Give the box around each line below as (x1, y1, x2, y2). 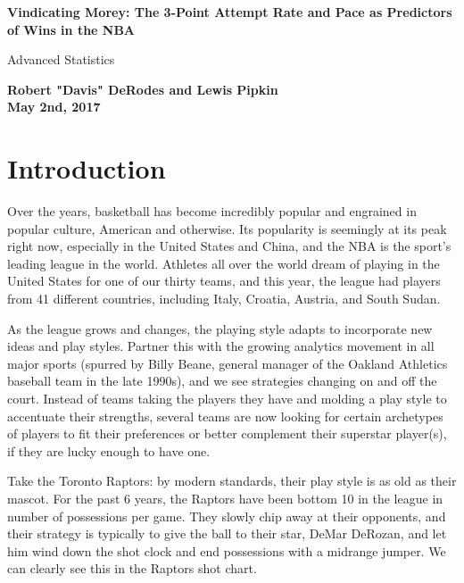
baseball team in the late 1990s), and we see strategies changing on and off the (7, 371, 437, 390)
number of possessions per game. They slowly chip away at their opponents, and (7, 506, 446, 525)
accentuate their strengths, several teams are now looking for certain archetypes (7, 406, 443, 425)
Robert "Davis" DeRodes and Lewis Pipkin (7, 79, 278, 98)
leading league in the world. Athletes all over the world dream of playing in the (7, 254, 440, 272)
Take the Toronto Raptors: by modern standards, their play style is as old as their (7, 471, 457, 490)
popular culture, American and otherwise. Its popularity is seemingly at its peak (7, 219, 447, 237)
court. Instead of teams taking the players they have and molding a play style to (7, 389, 447, 408)
